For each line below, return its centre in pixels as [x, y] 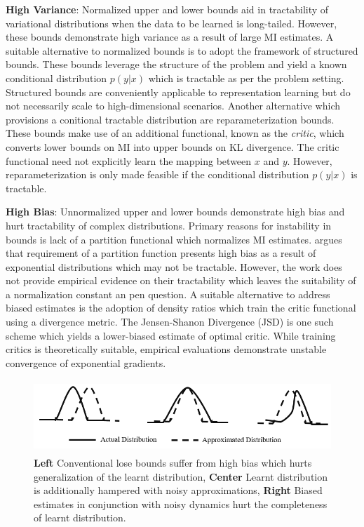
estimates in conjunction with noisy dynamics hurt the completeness [181, 503]
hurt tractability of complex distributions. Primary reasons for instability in [169, 225]
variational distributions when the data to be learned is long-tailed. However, [171, 23]
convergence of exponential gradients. [86, 362]
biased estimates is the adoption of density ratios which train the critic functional [181, 308]
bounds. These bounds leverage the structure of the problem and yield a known [176, 64]
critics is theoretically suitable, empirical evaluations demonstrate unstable [166, 349]
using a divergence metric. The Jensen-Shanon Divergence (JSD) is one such [170, 322]
